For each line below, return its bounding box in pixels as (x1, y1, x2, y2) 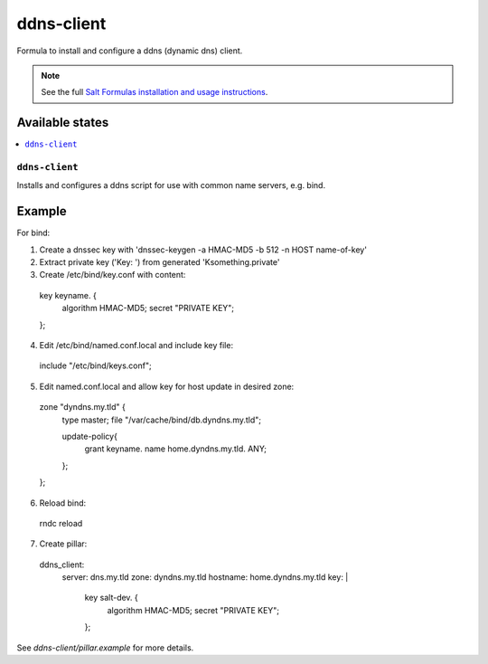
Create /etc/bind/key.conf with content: (39, 270, 186, 280)
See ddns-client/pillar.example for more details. (16, 642, 194, 653)
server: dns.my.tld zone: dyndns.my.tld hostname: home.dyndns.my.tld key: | (61, 572, 349, 583)
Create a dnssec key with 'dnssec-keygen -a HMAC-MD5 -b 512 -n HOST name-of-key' (39, 244, 368, 255)
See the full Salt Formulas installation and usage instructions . (41, 87, 268, 98)
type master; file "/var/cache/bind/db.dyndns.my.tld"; (61, 414, 262, 425)
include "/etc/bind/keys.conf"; (39, 360, 153, 371)
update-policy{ (61, 431, 117, 441)
